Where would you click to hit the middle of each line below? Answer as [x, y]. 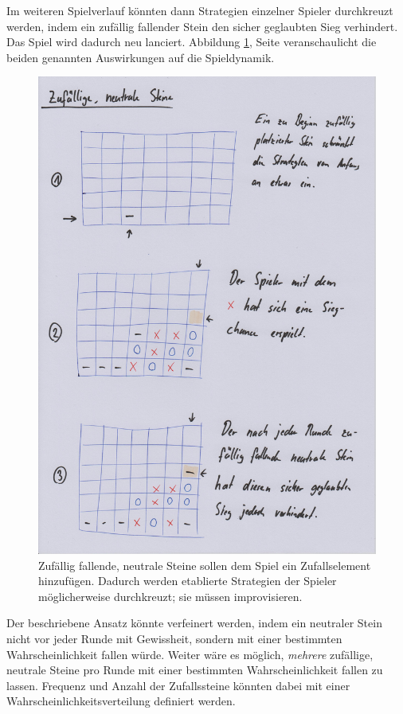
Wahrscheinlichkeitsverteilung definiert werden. [121, 701]
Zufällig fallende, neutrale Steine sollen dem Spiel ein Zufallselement [205, 565]
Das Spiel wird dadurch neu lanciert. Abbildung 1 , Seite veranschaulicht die [192, 42]
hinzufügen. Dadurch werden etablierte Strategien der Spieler [188, 581]
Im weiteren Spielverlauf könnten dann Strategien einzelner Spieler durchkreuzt [200, 10]
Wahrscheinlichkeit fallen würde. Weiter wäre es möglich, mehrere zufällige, [190, 654]
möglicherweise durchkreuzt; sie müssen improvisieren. [170, 596]
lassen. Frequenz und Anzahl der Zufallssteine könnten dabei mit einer [178, 685]
